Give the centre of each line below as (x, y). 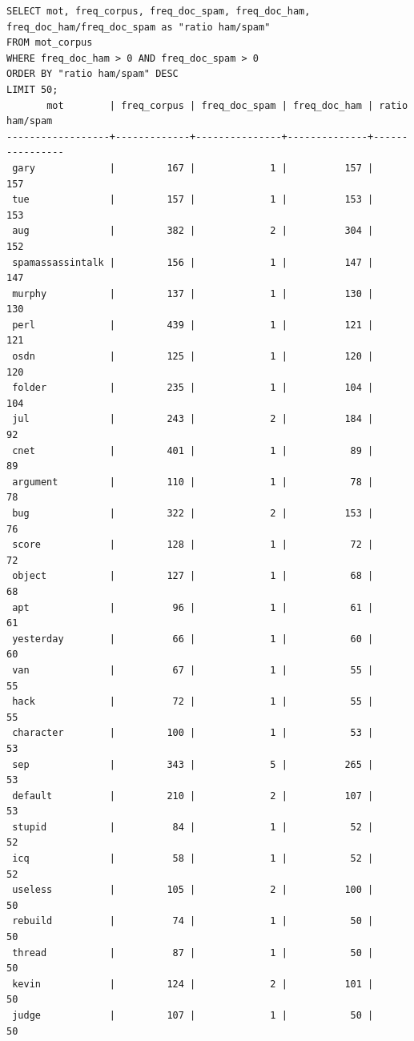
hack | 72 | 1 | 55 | (193, 702)
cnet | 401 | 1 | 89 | (193, 450)
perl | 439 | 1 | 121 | (193, 325)
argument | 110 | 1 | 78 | (193, 482)
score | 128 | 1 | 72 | (193, 545)
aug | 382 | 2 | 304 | (193, 231)
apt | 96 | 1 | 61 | (193, 607)
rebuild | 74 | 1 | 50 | (193, 921)
